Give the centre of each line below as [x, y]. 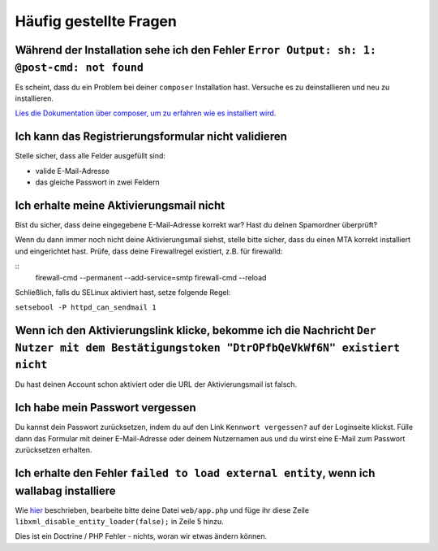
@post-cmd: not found [79, 67]
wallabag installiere [66, 490]
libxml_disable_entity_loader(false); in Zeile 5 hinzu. [120, 522]
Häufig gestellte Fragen [96, 21]
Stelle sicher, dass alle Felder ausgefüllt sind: [90, 156]
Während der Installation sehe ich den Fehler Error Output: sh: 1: [196, 50]
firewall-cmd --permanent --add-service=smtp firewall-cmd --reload [151, 277]
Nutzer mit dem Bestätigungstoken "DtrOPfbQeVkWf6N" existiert [208, 348]
